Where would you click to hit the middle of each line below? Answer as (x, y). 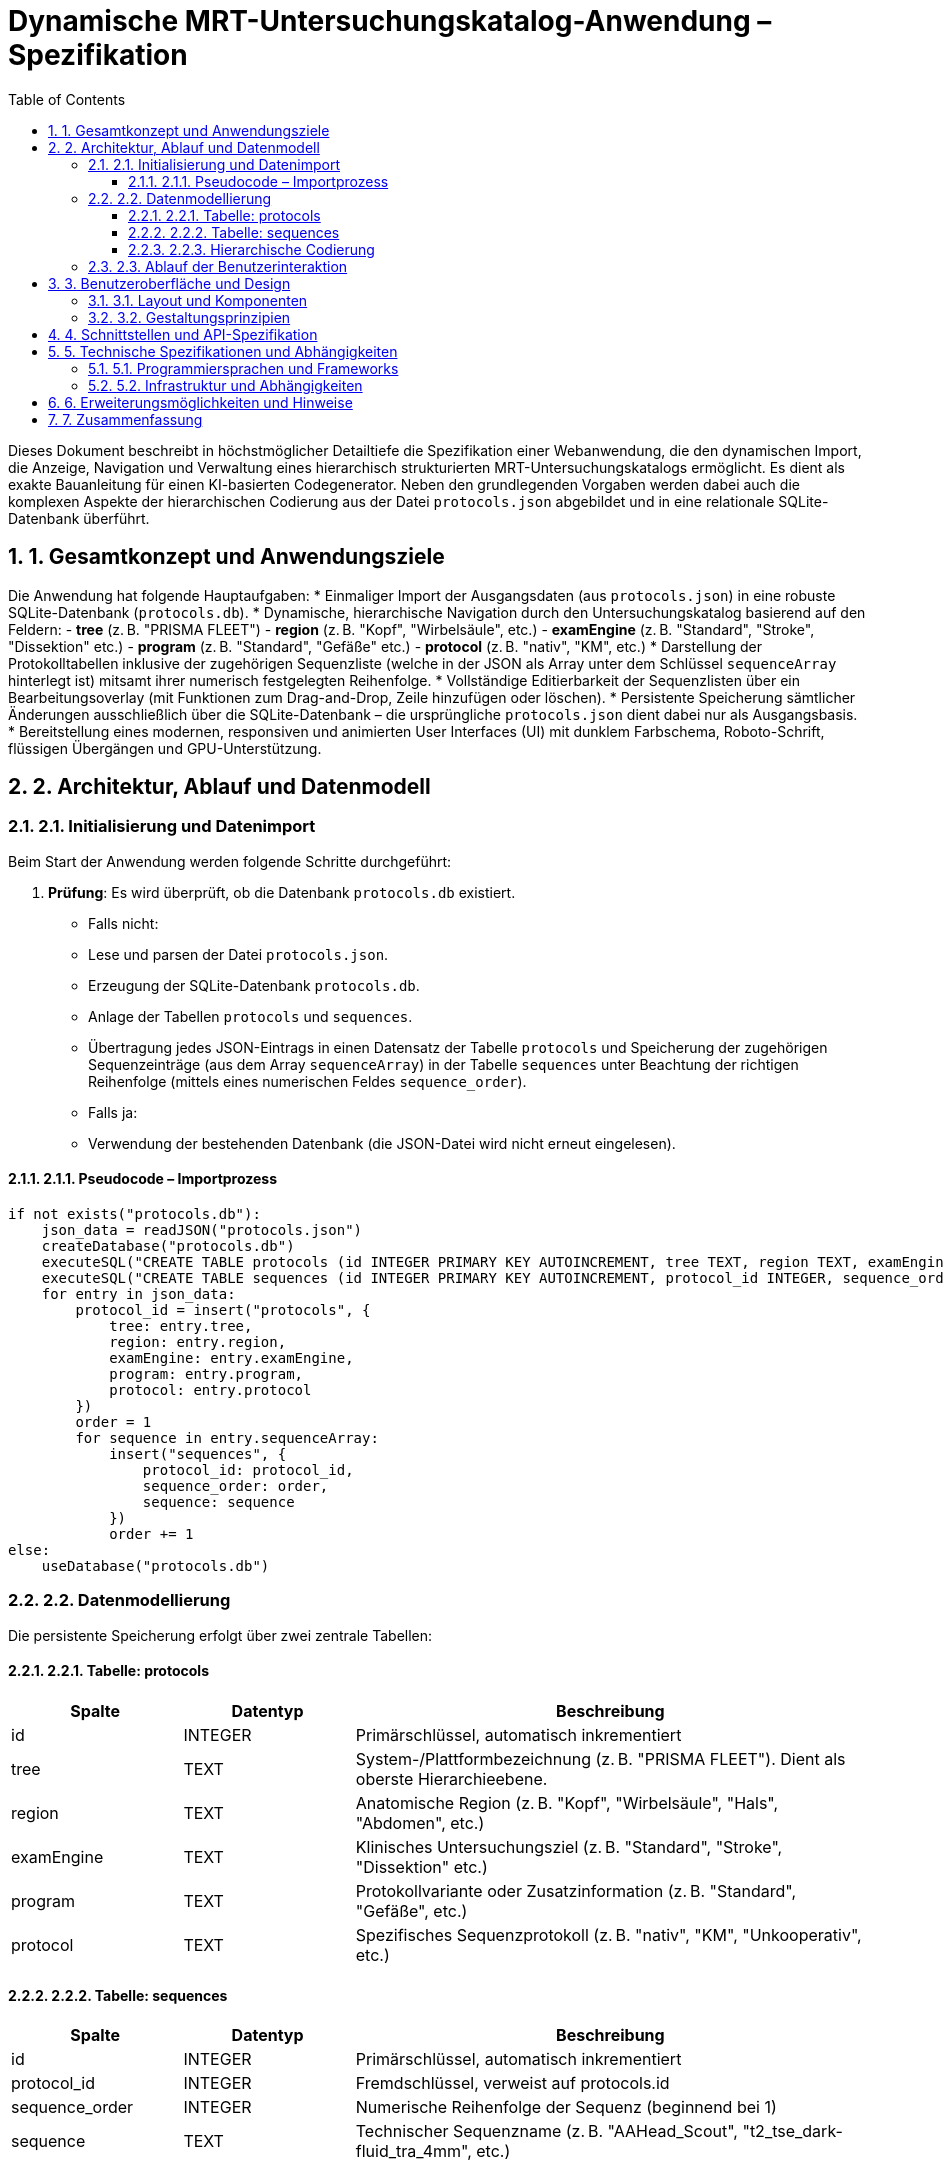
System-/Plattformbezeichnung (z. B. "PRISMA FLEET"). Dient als (600, 1759)
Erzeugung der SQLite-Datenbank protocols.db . (254, 985)
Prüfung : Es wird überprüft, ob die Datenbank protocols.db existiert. (282, 892)
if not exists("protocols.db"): (134, 1214)
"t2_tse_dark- (792, 2131)
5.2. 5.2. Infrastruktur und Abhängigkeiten (225, 385)
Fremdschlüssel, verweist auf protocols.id (512, 2083)
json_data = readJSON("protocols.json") (202, 1230)
